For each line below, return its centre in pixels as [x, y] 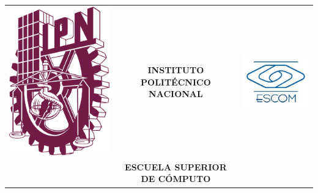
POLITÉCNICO [176, 82]
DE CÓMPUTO [176, 179]
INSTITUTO [176, 70]
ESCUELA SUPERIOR [176, 166]
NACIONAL [176, 94]
